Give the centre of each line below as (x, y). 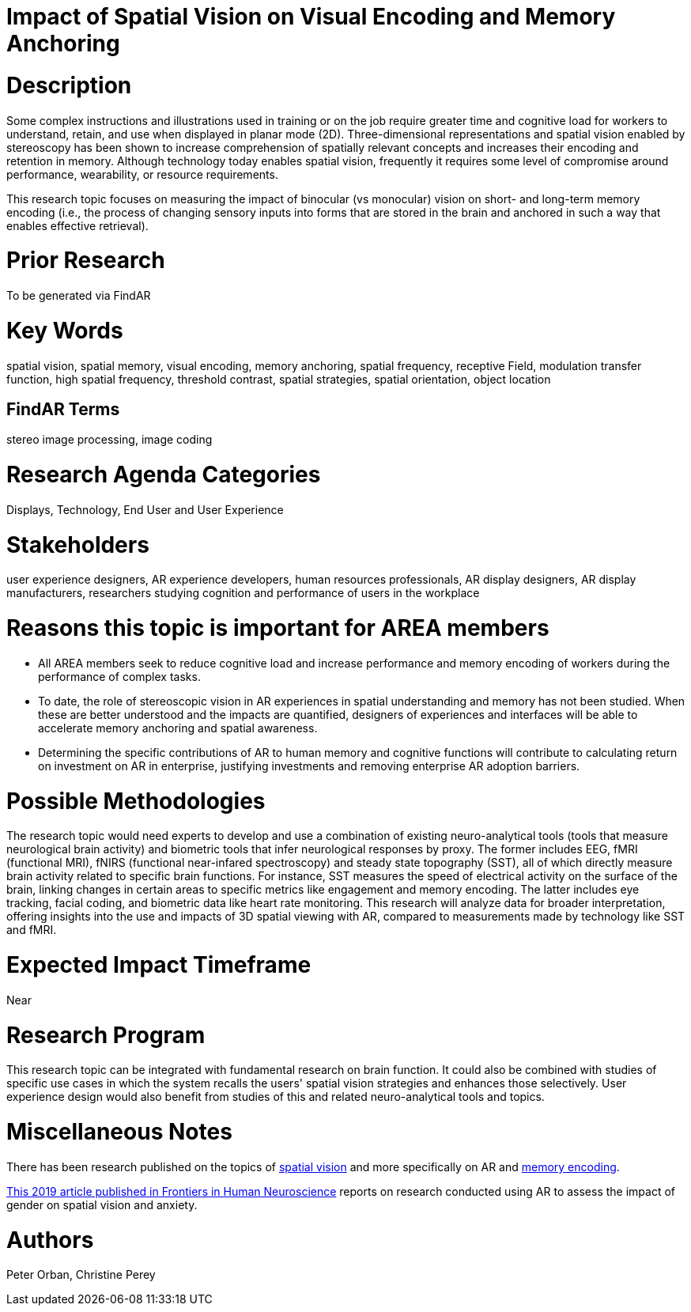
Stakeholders (78, 544)
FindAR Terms (63, 409)
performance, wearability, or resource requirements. (142, 174)
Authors (50, 1240)
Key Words (65, 330)
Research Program (106, 1035)
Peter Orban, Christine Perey (81, 1275)
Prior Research (86, 261)
